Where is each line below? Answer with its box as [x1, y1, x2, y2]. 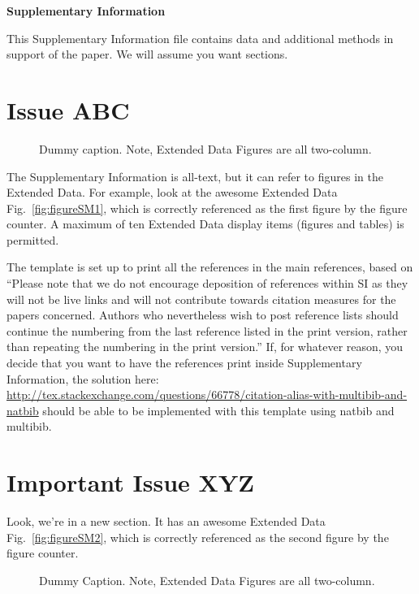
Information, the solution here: [6, 370, 159, 387]
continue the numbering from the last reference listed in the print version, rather [6, 322, 408, 339]
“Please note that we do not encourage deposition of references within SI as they [6, 275, 408, 292]
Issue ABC [6, 93, 130, 126]
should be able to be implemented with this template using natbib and [42, 401, 395, 418]
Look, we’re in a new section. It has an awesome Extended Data [6, 513, 326, 530]
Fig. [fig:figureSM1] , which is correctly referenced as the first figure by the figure [6, 199, 408, 216]
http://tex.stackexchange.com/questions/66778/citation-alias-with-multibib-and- [6, 386, 408, 403]
